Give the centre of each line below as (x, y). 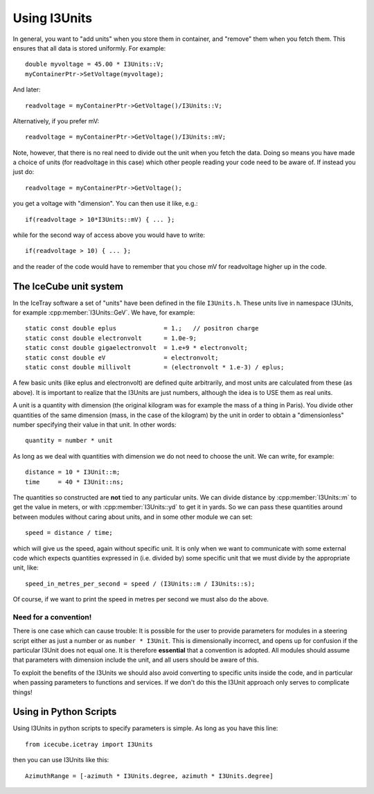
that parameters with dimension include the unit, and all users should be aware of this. (136, 660)
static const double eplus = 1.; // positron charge (142, 328)
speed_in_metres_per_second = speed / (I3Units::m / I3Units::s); (140, 583)
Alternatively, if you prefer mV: (56, 121)
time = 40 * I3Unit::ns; (74, 482)
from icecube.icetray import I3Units (89, 744)
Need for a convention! (52, 617)
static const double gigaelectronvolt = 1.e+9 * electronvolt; (137, 348)
